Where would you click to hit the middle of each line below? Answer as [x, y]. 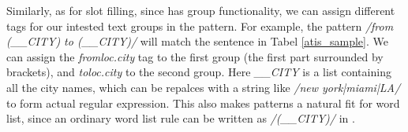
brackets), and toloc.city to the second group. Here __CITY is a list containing [199, 72]
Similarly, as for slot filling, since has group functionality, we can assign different [201, 10]
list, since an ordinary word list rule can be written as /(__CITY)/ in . [181, 118]
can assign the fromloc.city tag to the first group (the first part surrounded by [195, 56]
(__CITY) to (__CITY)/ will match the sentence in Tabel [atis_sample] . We [197, 41]
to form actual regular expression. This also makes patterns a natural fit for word [203, 103]
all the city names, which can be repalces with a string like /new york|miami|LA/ [204, 87]
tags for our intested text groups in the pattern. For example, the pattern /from [200, 26]
